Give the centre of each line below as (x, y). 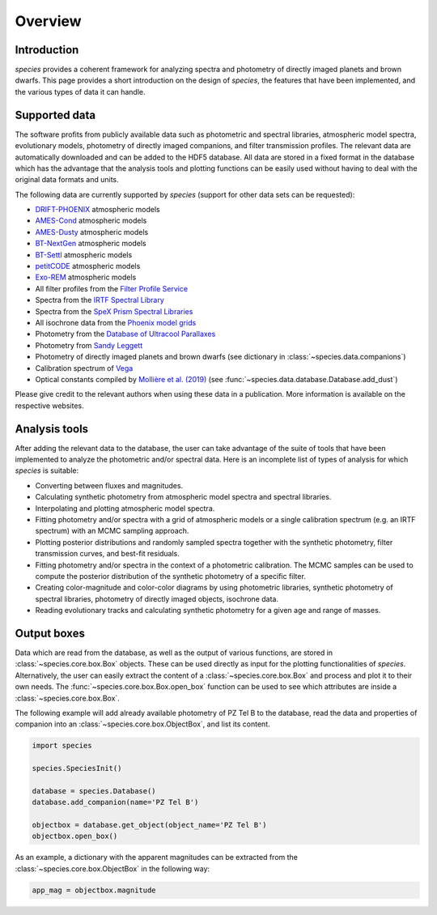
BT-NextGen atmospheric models (91, 244)
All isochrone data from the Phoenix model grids (116, 323)
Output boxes (50, 633)
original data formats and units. (67, 180)
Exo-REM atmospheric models (86, 277)
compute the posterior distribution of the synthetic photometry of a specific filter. (171, 576)
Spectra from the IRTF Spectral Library (100, 300)
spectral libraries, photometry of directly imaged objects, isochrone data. (157, 598)
